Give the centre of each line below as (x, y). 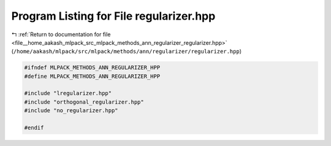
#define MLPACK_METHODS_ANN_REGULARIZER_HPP (92, 76)
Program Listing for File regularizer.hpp (113, 16)
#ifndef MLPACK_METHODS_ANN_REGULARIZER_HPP (92, 68)
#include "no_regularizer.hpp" (71, 111)
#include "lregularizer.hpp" (68, 93)
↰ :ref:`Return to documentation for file (61, 34)
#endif (34, 128)
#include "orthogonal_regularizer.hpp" (84, 102)
